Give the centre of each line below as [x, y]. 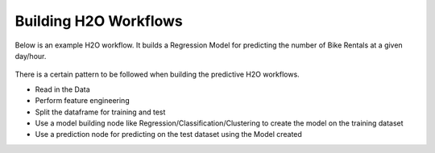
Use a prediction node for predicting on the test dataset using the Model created [168, 134]
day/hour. [31, 56]
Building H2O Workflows [99, 21]
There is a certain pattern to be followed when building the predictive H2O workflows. [157, 74]
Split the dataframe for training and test [100, 112]
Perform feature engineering [82, 101]
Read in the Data [62, 89]
